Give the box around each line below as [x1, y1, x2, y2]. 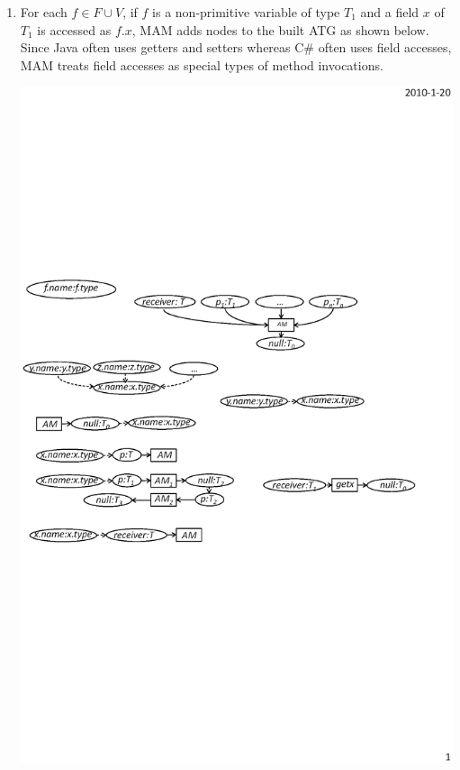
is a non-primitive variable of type [152, 3, 340, 21]
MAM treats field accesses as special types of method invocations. [20, 55, 383, 74]
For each [20, 3, 68, 21]
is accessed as [37, 20, 112, 39]
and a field [360, 3, 419, 21]
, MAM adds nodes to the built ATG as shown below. [131, 20, 429, 39]
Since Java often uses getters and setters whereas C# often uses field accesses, [20, 38, 452, 57]
